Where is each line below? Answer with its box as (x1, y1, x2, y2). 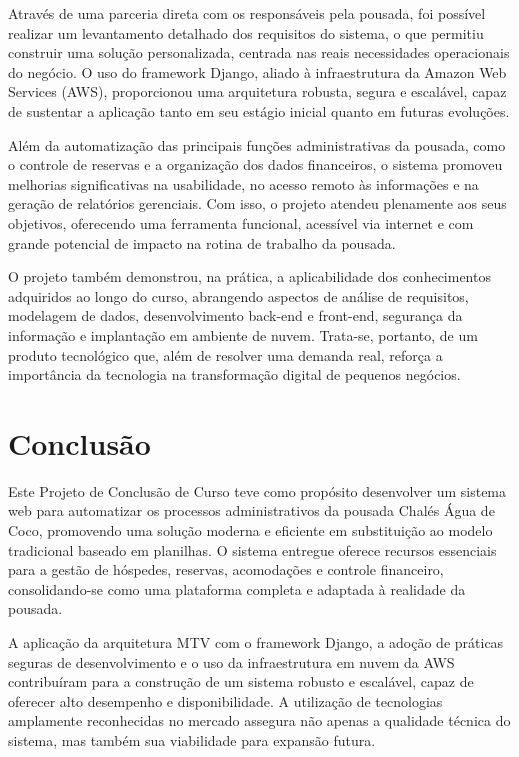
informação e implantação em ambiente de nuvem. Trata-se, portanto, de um (8, 324, 478, 345)
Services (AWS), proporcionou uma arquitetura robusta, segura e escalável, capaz (8, 81, 507, 102)
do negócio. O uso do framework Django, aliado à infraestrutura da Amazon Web (8, 61, 507, 82)
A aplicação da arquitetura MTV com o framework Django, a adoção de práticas (8, 631, 504, 652)
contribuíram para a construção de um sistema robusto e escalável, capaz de (8, 671, 474, 692)
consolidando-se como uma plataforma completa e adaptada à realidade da (8, 578, 466, 599)
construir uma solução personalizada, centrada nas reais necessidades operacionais (8, 42, 510, 63)
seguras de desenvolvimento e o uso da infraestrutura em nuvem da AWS (8, 651, 455, 672)
